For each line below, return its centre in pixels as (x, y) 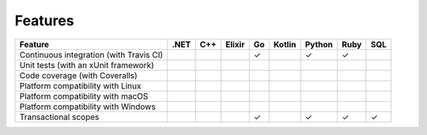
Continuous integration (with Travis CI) (91, 54)
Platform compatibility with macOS (84, 96)
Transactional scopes (59, 117)
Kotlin (285, 44)
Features (44, 21)
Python (319, 44)
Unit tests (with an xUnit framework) (87, 65)
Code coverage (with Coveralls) (78, 75)
